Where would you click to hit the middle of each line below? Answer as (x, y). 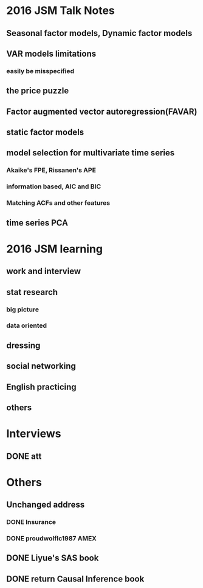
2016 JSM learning (55, 249)
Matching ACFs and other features (58, 203)
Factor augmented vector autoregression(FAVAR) (102, 111)
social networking (41, 366)
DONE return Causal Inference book (75, 579)
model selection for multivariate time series (91, 153)
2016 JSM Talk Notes (61, 11)
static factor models (45, 133)
